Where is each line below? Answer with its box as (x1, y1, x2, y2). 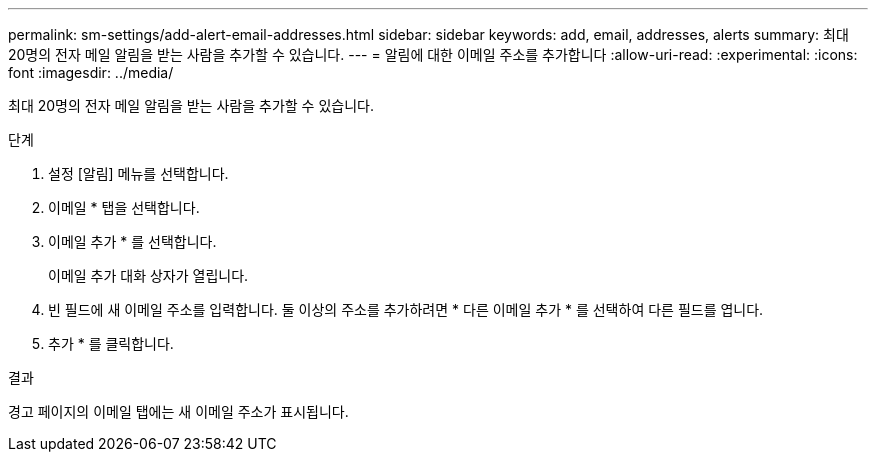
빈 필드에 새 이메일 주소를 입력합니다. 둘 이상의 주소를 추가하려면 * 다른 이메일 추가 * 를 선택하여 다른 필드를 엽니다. (48, 301, 764, 318)
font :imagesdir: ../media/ (8, 64, 174, 81)
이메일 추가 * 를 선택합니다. (48, 233, 217, 250)
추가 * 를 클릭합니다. (48, 335, 174, 352)
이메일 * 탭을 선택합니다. (48, 199, 200, 216)
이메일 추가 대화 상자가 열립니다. (48, 267, 249, 284)
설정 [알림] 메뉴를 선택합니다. (48, 165, 229, 182)
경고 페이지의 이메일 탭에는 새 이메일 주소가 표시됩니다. (8, 403, 349, 420)
